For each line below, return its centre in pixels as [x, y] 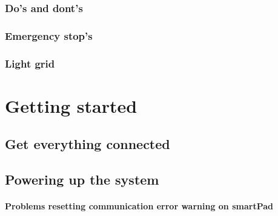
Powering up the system [82, 179]
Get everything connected [88, 144]
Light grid [30, 63]
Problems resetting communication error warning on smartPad [139, 206]
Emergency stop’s [49, 35]
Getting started [71, 105]
